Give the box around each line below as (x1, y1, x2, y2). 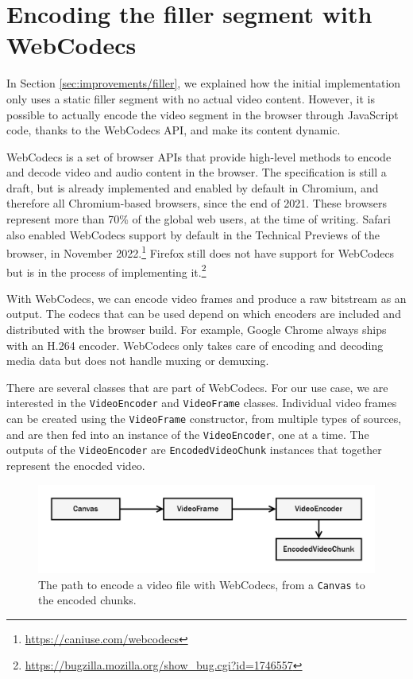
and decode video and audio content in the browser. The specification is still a (6, 164, 387, 180)
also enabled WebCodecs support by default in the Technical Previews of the (6, 226, 380, 242)
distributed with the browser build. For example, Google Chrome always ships (6, 320, 387, 337)
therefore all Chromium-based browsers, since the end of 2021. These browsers (6, 195, 388, 211)
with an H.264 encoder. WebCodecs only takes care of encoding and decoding (6, 336, 384, 353)
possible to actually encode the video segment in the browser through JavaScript (6, 106, 399, 122)
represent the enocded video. (6, 456, 145, 473)
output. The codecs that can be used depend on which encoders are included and (6, 305, 401, 322)
